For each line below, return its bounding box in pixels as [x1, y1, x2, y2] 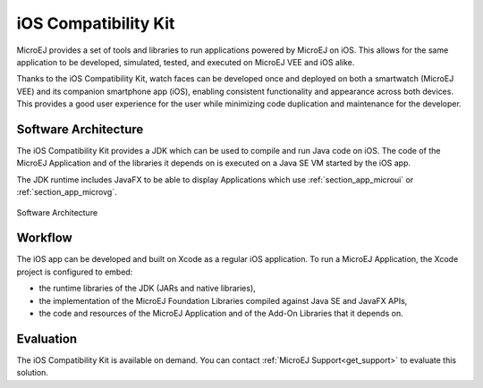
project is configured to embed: [16, 266, 133, 277]
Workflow [16, 231, 73, 246]
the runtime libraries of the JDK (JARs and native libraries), [38, 283, 257, 294]
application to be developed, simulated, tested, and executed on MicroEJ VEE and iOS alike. [16, 56, 355, 67]
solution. [16, 367, 49, 378]
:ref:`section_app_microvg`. [16, 187, 117, 198]
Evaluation [16, 331, 78, 346]
